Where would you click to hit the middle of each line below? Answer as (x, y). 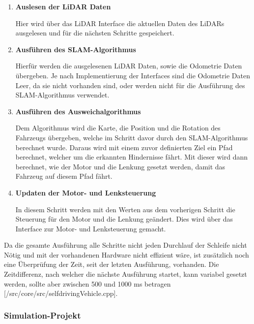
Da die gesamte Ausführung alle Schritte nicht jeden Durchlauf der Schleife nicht (126, 245)
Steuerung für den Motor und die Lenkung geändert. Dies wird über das (124, 219)
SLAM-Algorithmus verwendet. (62, 95)
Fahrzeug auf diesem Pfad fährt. (64, 176)
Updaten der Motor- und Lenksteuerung (86, 192)
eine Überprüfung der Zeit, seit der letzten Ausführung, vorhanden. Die (112, 264)
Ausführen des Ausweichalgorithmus (78, 111)
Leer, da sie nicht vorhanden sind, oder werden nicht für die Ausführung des (130, 85)
